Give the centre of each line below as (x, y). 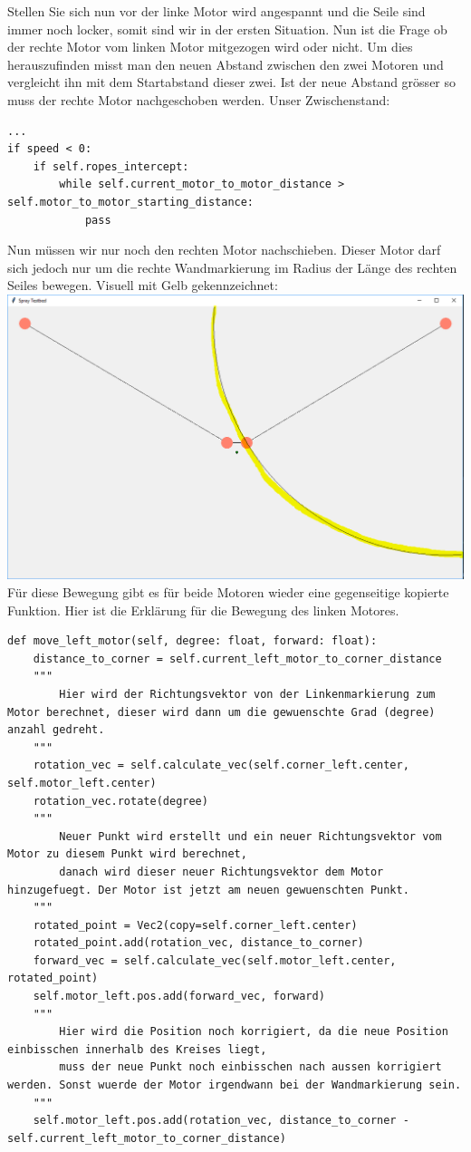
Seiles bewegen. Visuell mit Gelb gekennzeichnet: (143, 285)
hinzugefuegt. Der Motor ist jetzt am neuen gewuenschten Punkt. (208, 890)
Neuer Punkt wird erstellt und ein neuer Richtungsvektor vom (250, 836)
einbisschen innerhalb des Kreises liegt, (137, 1049)
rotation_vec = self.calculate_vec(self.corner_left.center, (221, 765)
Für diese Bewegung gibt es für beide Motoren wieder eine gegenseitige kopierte (228, 592)
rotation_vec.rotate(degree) (120, 801)
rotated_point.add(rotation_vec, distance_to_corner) (198, 943)
